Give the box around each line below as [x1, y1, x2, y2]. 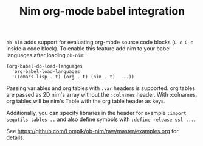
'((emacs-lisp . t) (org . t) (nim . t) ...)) [12, 74, 135, 80]
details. [6, 134, 25, 141]
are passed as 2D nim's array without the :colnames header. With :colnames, [6, 91, 198, 99]
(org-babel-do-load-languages [6, 63, 83, 69]
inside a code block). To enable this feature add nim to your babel [6, 45, 171, 52]
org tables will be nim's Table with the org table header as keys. [6, 97, 166, 105]
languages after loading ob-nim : [6, 52, 85, 59]
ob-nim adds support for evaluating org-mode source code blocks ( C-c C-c [6, 38, 193, 46]
